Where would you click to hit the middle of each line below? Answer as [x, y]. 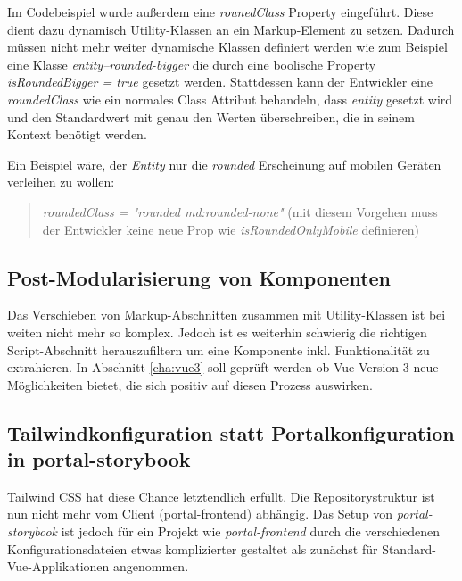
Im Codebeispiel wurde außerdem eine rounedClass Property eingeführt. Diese [220, 12]
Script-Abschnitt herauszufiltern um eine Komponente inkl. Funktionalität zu [219, 349]
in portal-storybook [99, 459]
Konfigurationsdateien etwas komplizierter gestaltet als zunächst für [193, 548]
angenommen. [151, 566]
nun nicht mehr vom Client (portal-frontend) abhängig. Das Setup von [200, 514]
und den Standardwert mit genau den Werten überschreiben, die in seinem [211, 116]
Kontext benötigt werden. [77, 134]
